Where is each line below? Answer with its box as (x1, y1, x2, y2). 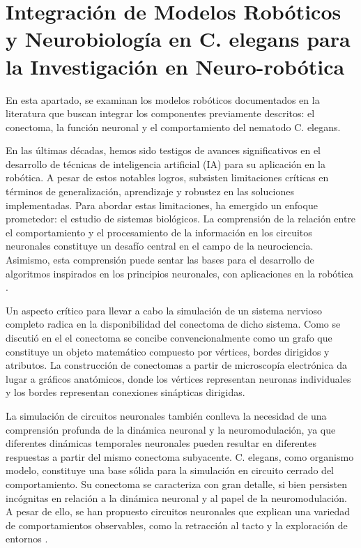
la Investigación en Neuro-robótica (6, 52, 345, 80)
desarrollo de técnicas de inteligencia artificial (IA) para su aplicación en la (6, 156, 325, 171)
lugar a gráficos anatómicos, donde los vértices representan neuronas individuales (6, 371, 351, 386)
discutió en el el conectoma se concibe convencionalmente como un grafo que (6, 330, 332, 344)
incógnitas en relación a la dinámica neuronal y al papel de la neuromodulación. (6, 490, 347, 505)
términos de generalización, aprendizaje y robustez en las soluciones (6, 184, 294, 199)
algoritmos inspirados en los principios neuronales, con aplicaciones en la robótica (6, 266, 353, 280)
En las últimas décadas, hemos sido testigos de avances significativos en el (6, 143, 321, 158)
